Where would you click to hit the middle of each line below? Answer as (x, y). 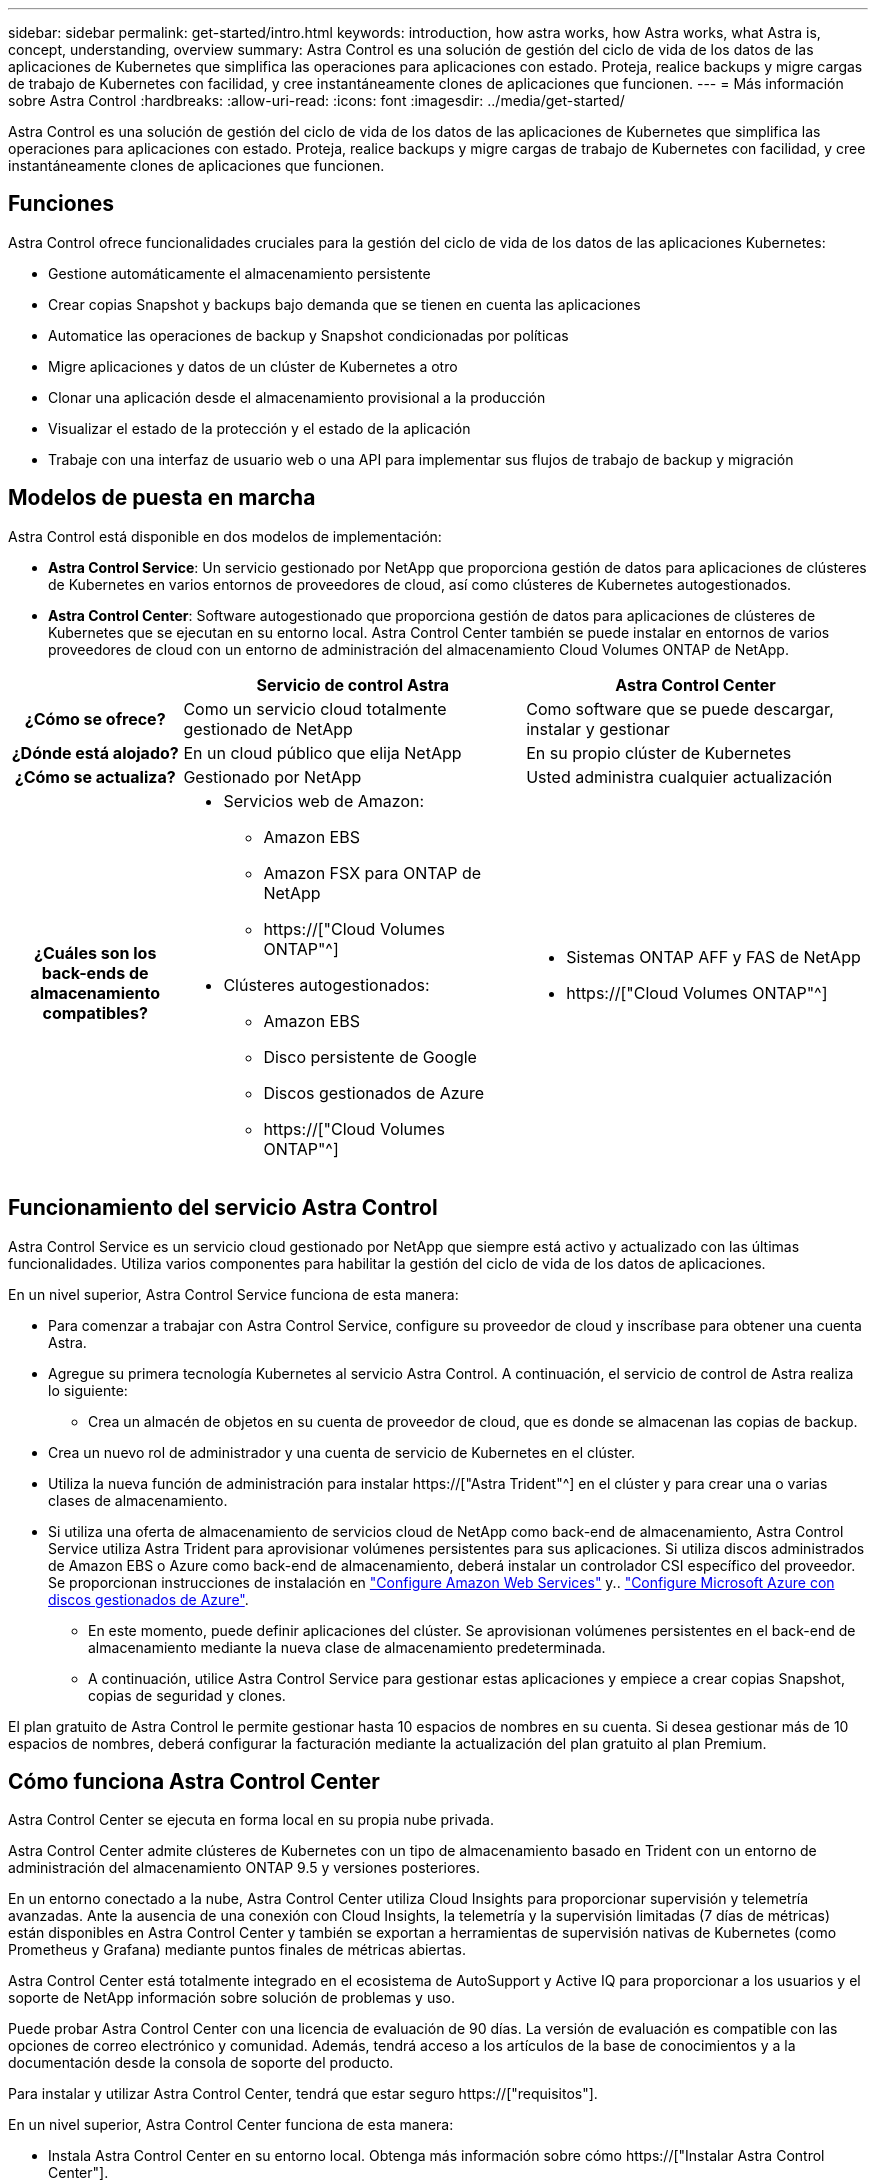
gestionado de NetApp (268, 728)
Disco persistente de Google (370, 1056)
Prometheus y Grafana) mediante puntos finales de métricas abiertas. (237, 1950)
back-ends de (95, 972)
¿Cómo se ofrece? (95, 718)
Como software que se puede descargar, (680, 708)
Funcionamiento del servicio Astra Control (223, 1208)
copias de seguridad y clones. (187, 1695)
